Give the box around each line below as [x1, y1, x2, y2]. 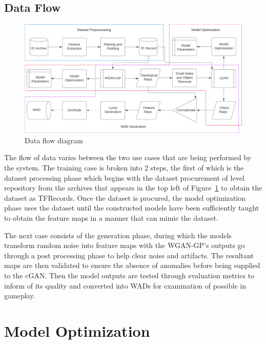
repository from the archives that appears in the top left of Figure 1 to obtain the [4, 182, 262, 193]
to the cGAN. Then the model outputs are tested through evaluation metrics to [4, 270, 255, 280]
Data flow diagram [25, 135, 83, 145]
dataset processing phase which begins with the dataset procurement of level [4, 172, 244, 183]
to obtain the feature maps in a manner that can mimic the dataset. [4, 212, 218, 223]
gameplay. [4, 290, 35, 301]
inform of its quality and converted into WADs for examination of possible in [4, 280, 246, 291]
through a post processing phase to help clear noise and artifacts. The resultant [4, 250, 254, 260]
